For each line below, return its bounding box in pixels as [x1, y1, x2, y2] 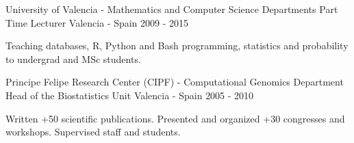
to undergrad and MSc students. [5, 51, 141, 66]
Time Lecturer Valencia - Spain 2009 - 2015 [5, 15, 189, 29]
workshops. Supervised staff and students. [5, 125, 181, 139]
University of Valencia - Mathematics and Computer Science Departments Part [5, 2, 338, 16]
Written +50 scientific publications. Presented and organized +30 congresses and [5, 111, 345, 125]
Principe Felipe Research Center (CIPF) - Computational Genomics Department [5, 75, 344, 89]
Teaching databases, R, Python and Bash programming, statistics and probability [5, 38, 349, 53]
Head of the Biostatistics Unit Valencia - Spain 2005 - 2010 [5, 88, 254, 102]
